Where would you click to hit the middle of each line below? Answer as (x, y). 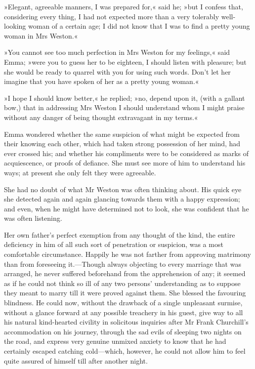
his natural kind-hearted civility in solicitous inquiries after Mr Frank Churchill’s (126, 322)
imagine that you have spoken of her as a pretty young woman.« (102, 81)
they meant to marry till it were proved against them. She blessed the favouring (125, 293)
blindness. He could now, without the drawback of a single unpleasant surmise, (123, 303)
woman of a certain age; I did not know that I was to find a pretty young (139, 26)
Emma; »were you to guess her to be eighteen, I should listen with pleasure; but (125, 61)
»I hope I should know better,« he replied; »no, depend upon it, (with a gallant (125, 98)
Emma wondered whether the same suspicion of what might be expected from (122, 134)
